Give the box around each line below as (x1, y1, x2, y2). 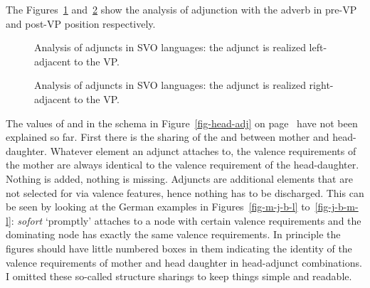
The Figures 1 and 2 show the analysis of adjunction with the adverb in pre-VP (6, 2, 357, 16)
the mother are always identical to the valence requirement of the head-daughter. (6, 157, 359, 172)
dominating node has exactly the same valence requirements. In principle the (6, 227, 341, 242)
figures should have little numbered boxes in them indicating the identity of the (6, 240, 352, 255)
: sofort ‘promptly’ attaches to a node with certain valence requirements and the (11, 213, 361, 228)
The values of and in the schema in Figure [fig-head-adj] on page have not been (6, 115, 358, 130)
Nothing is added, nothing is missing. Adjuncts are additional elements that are (6, 171, 353, 186)
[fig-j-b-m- (314, 199, 359, 214)
